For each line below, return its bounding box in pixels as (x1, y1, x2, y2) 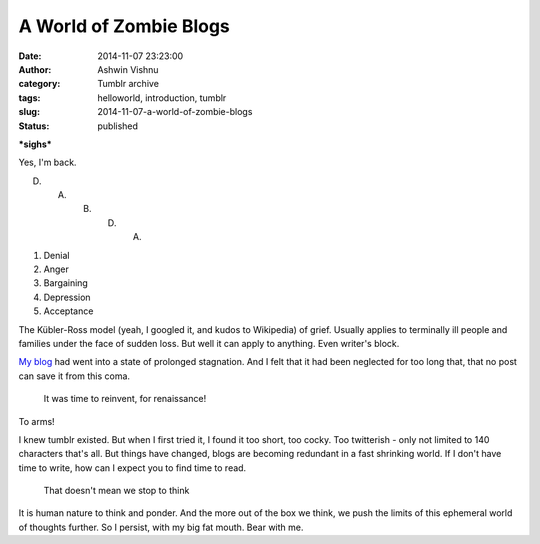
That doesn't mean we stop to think (43, 485, 190, 497)
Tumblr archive (97, 78, 160, 90)
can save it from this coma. (18, 370, 130, 382)
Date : (18, 50, 42, 62)
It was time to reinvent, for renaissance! (43, 393, 207, 405)
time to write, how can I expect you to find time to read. (18, 461, 247, 474)
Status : (18, 120, 50, 132)
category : (18, 78, 61, 90)
